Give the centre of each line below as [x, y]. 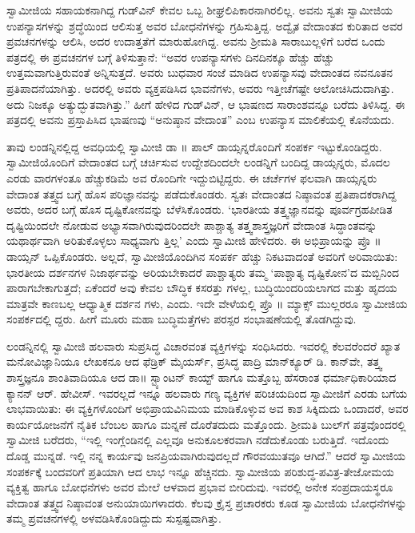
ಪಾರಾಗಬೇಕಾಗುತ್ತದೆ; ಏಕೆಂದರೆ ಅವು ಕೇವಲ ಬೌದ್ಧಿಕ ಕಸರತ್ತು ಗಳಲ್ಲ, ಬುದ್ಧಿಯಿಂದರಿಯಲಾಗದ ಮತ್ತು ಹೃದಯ [202, 288]
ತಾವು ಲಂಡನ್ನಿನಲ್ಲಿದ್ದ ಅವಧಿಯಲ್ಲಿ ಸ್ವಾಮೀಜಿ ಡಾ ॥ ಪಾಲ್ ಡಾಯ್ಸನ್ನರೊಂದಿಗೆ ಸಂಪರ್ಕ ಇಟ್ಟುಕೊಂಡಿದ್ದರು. [194, 146]
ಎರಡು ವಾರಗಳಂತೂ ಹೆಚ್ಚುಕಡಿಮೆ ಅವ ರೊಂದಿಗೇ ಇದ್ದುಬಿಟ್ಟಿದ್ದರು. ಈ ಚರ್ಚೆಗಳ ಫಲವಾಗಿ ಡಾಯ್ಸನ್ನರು [192, 177]
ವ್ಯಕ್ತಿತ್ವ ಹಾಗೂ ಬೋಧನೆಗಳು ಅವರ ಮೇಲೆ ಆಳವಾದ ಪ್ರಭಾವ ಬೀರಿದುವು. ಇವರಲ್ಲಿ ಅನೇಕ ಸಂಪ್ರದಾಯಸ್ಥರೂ [200, 487]
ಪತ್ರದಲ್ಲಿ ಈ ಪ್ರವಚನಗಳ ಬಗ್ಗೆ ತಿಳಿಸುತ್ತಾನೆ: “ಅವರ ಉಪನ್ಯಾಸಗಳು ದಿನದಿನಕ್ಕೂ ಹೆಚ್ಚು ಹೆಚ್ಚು [170, 56]
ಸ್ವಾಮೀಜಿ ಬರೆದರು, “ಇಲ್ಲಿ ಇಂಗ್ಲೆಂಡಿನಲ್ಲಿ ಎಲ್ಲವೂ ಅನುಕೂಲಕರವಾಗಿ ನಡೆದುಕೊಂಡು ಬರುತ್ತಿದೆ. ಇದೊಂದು [198, 440]
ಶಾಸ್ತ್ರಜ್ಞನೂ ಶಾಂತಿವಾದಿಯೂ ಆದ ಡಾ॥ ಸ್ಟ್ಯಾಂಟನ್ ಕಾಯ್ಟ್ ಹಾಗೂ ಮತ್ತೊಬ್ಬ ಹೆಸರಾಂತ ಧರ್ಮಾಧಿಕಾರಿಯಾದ [202, 377]
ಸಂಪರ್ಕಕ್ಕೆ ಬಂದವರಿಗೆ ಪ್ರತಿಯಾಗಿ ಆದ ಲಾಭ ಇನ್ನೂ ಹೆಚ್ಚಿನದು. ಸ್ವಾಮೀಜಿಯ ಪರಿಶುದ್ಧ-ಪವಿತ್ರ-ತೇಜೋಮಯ [200, 471]
